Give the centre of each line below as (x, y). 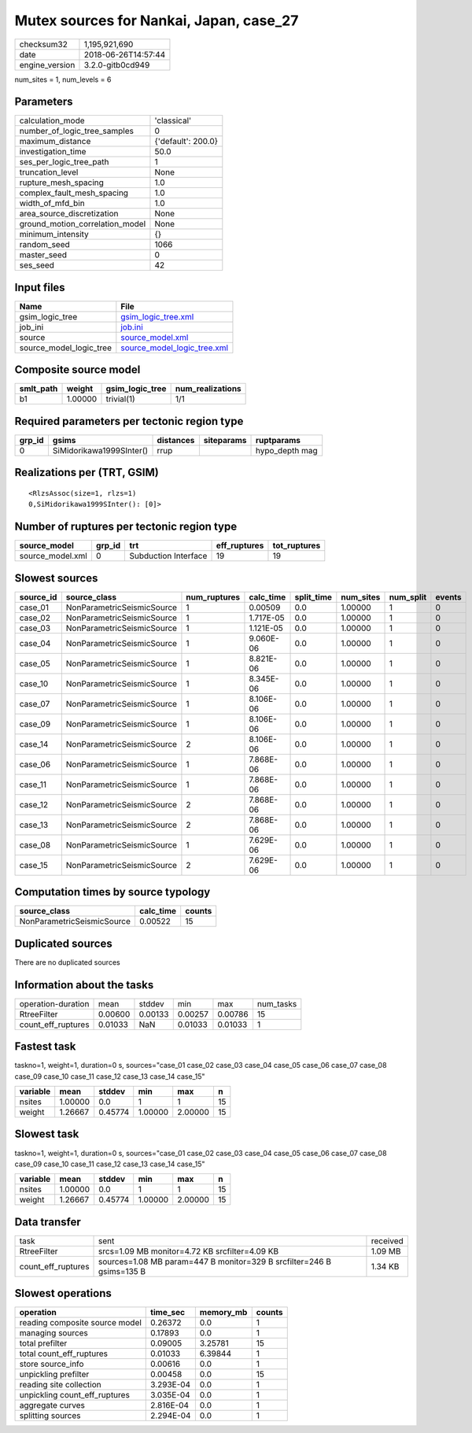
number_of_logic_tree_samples (76, 131)
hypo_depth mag (286, 451)
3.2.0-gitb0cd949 (117, 65)
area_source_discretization (69, 214)
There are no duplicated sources (68, 962)
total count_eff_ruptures (63, 1354)
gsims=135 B (122, 1271)
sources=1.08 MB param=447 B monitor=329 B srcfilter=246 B (215, 1261)
